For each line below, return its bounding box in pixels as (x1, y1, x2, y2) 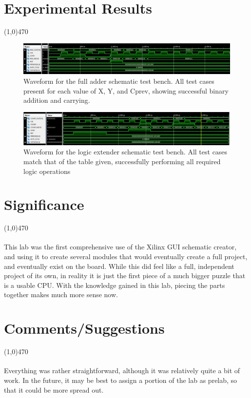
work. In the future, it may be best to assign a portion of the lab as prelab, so (4, 375, 237, 385)
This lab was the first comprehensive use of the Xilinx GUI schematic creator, (4, 242, 237, 252)
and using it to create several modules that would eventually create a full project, (4, 251, 248, 262)
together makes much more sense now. (4, 289, 118, 300)
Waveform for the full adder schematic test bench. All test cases (23, 76, 214, 86)
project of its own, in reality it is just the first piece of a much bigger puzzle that (4, 270, 246, 281)
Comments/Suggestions (4, 318, 165, 338)
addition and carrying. (23, 95, 90, 105)
